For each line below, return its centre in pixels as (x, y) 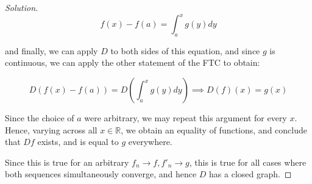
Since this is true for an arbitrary (67, 162)
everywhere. (150, 142)
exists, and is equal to (78, 142)
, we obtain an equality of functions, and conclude (214, 129)
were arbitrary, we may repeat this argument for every (186, 118)
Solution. (22, 7)
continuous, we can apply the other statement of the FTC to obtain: (133, 62)
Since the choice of (40, 118)
